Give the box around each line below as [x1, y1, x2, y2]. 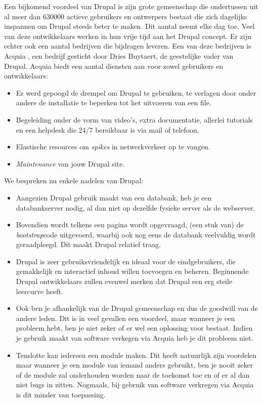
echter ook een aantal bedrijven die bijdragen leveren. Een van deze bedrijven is [4, 41, 251, 51]
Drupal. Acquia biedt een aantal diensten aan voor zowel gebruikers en [4, 60, 223, 71]
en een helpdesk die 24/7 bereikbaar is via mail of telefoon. [16, 124, 199, 135]
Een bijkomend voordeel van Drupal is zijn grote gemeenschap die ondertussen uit [4, 1, 258, 11]
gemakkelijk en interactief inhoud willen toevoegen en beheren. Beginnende [16, 266, 249, 276]
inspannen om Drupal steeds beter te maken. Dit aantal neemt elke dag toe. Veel [4, 21, 255, 31]
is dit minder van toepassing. [16, 389, 106, 399]
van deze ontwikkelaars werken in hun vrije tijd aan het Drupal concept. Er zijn [4, 30, 251, 41]
